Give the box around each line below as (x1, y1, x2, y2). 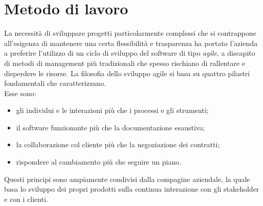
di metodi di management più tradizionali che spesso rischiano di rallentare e (4, 57, 246, 68)
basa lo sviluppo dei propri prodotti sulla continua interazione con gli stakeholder (4, 184, 259, 194)
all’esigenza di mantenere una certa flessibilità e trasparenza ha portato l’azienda (4, 37, 258, 48)
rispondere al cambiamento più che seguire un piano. (16, 156, 182, 167)
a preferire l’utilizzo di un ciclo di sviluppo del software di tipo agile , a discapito (4, 48, 255, 58)
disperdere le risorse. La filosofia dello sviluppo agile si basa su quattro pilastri (4, 67, 250, 78)
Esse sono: (4, 87, 36, 98)
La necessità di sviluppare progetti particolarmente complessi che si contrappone (4, 28, 256, 38)
